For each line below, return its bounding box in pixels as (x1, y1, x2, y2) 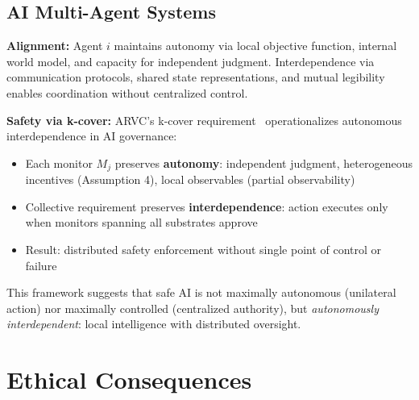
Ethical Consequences (6, 363, 252, 396)
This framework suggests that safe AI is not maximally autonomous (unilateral (6, 284, 396, 301)
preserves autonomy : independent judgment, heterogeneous (114, 154, 413, 171)
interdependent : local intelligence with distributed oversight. (6, 315, 301, 332)
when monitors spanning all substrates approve (25, 214, 258, 231)
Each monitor (25, 154, 93, 171)
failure (25, 256, 57, 273)
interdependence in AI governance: (6, 127, 177, 144)
